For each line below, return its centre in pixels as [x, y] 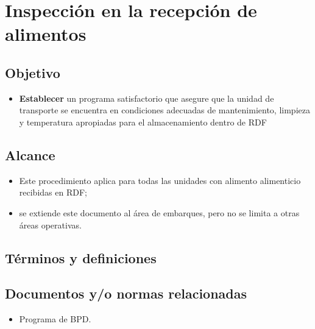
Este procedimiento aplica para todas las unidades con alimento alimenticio [160, 180]
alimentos [46, 34]
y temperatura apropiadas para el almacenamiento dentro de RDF [143, 122]
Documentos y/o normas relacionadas [126, 293]
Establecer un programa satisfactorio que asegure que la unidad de [147, 98]
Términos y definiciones [81, 257]
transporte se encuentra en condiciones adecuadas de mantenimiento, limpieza [165, 110]
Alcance [30, 154]
